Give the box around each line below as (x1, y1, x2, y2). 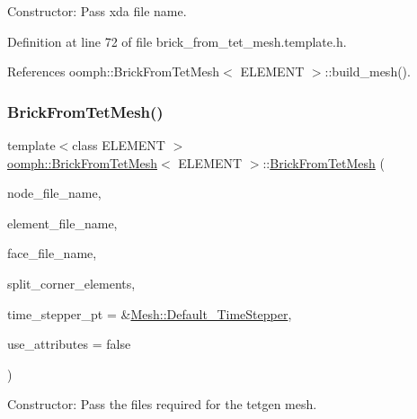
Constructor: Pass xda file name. (7, 2, 187, 20)
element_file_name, (7, 213, 118, 232)
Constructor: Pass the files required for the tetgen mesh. (7, 395, 317, 414)
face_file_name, (7, 244, 97, 263)
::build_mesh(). (324, 62, 411, 81)
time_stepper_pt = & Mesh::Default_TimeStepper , (7, 304, 292, 323)
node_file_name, (7, 183, 102, 202)
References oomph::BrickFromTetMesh (7, 62, 220, 81)
